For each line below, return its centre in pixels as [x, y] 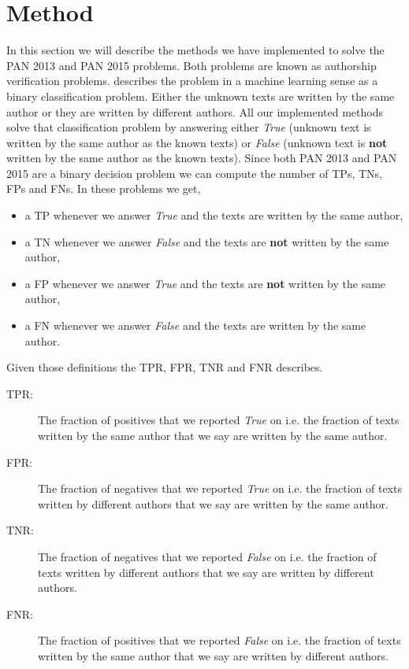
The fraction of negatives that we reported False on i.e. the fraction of [207, 556]
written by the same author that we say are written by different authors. [213, 655]
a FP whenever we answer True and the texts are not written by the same [205, 283]
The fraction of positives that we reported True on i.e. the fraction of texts [219, 420]
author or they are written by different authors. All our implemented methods [195, 111]
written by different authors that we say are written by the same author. [213, 503]
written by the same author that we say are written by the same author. [213, 435]
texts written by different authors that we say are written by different [206, 572]
